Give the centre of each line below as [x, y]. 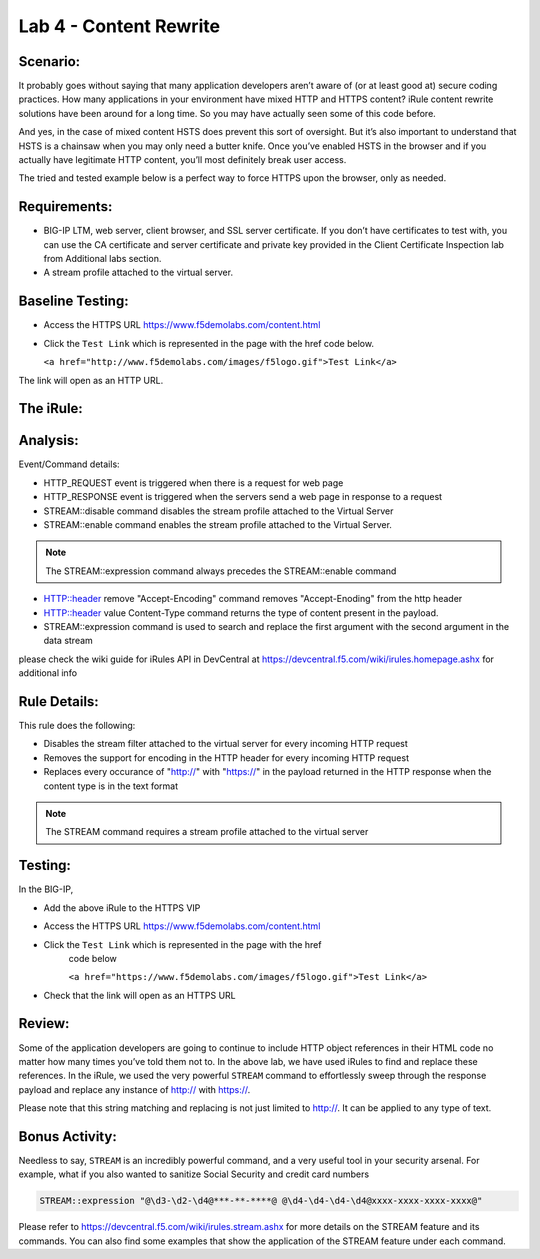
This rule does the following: [77, 726]
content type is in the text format [111, 786]
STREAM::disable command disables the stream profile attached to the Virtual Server [218, 511]
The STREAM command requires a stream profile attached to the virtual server [207, 832]
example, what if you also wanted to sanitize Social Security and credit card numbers [194, 1174]
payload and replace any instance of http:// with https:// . [134, 1089]
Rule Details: [58, 701]
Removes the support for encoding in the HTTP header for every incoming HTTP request [226, 757]
